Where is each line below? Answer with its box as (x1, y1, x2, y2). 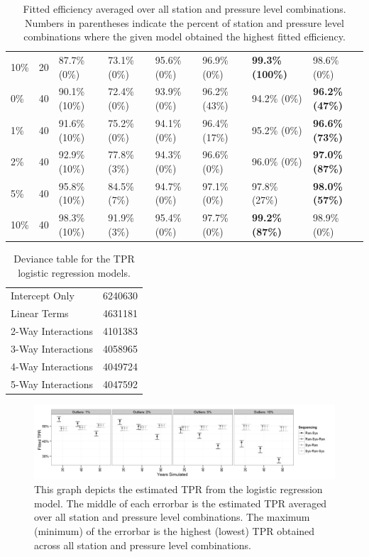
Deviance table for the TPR (13, 250, 135, 265)
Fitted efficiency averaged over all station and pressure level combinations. (23, 1, 346, 16)
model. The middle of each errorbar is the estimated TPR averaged (34, 495, 327, 510)
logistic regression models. (18, 265, 131, 280)
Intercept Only (11, 288, 75, 303)
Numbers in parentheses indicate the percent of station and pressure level (25, 15, 344, 30)
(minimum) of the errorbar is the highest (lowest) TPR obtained (34, 524, 315, 539)
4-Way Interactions (11, 358, 94, 373)
